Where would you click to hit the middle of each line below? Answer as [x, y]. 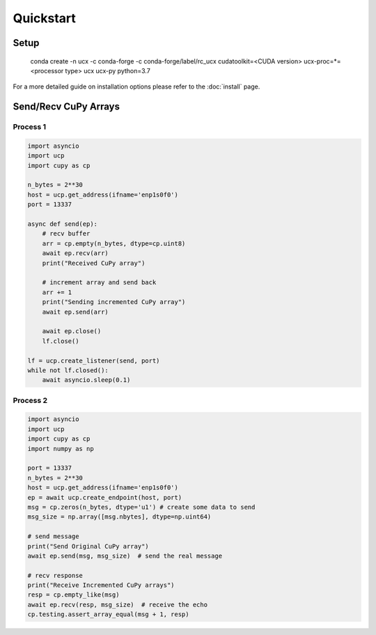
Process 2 [30, 400]
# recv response [55, 575]
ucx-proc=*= [322, 61]
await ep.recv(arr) [76, 253]
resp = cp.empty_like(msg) [73, 595]
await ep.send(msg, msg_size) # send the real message [125, 556]
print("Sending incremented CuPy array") [114, 302]
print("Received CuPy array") [94, 263]
